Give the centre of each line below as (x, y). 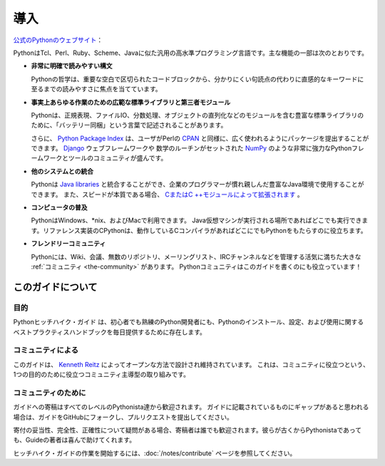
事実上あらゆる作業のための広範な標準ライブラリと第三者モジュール (131, 102)
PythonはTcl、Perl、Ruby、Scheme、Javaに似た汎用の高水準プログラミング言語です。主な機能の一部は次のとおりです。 (191, 53)
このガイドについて (55, 287)
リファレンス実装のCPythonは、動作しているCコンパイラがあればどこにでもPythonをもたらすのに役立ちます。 (205, 230)
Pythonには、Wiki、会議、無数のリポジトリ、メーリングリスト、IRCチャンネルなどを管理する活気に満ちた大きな (196, 257)
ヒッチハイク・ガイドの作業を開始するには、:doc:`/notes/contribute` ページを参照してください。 (155, 453)
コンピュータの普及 (59, 207)
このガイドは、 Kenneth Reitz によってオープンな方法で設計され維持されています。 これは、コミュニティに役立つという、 (191, 364)
